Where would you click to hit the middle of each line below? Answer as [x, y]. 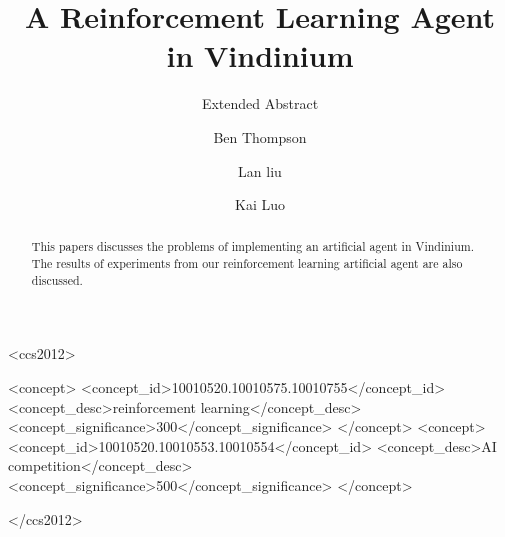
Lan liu [260, 170]
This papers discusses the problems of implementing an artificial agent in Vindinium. [252, 246]
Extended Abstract [260, 103]
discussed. [57, 279]
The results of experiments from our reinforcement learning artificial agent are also [247, 263]
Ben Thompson [260, 136]
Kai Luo [260, 204]
